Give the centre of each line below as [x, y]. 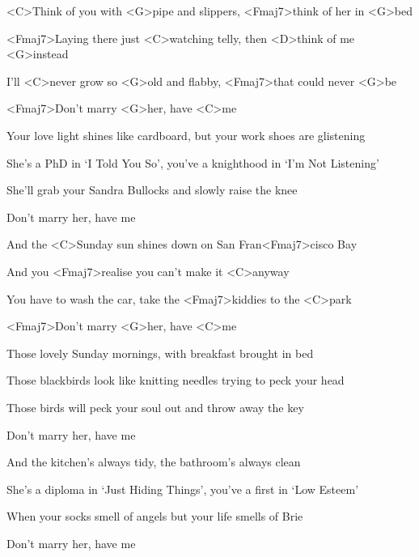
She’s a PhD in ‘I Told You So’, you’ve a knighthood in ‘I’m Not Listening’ [193, 162]
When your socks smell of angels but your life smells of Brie [155, 516]
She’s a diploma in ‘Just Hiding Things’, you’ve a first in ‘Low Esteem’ [183, 489]
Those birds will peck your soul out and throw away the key [155, 407]
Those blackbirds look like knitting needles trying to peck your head [176, 380]
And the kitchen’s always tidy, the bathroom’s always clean [154, 462]
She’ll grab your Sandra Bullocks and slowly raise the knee [152, 190]
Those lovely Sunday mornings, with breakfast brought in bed [160, 353]
